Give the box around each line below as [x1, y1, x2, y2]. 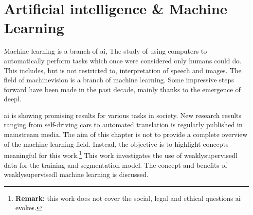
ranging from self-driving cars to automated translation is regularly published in [4, 119, 243, 130]
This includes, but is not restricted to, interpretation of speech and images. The [4, 65, 242, 75]
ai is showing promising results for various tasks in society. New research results [4, 110, 242, 120]
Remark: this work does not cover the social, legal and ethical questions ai [15, 193, 241, 203]
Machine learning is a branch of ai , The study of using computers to [4, 46, 207, 56]
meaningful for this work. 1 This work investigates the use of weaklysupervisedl [4, 149, 237, 160]
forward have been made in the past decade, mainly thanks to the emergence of [4, 84, 241, 94]
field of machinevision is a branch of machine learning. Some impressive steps [4, 75, 234, 85]
